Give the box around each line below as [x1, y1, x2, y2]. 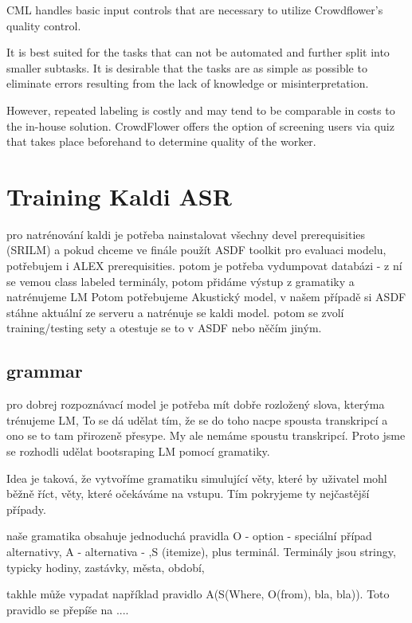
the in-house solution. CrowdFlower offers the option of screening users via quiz [6, 117, 394, 134]
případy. [6, 500, 46, 517]
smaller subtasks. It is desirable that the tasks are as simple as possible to [6, 59, 367, 76]
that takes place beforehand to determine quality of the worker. [6, 133, 316, 150]
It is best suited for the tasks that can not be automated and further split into [6, 44, 390, 61]
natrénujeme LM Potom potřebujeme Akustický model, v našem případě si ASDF [6, 288, 406, 305]
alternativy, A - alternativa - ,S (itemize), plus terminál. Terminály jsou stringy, [6, 543, 396, 559]
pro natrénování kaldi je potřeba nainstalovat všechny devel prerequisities [6, 225, 366, 242]
